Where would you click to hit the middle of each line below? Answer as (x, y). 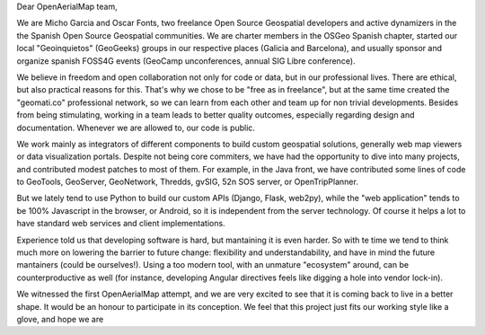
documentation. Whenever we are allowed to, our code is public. (136, 128)
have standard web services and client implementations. (121, 224)
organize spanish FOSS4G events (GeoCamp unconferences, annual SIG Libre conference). (186, 61)
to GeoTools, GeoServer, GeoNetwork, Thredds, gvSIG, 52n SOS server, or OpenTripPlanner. (187, 182)
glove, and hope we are (60, 319)
